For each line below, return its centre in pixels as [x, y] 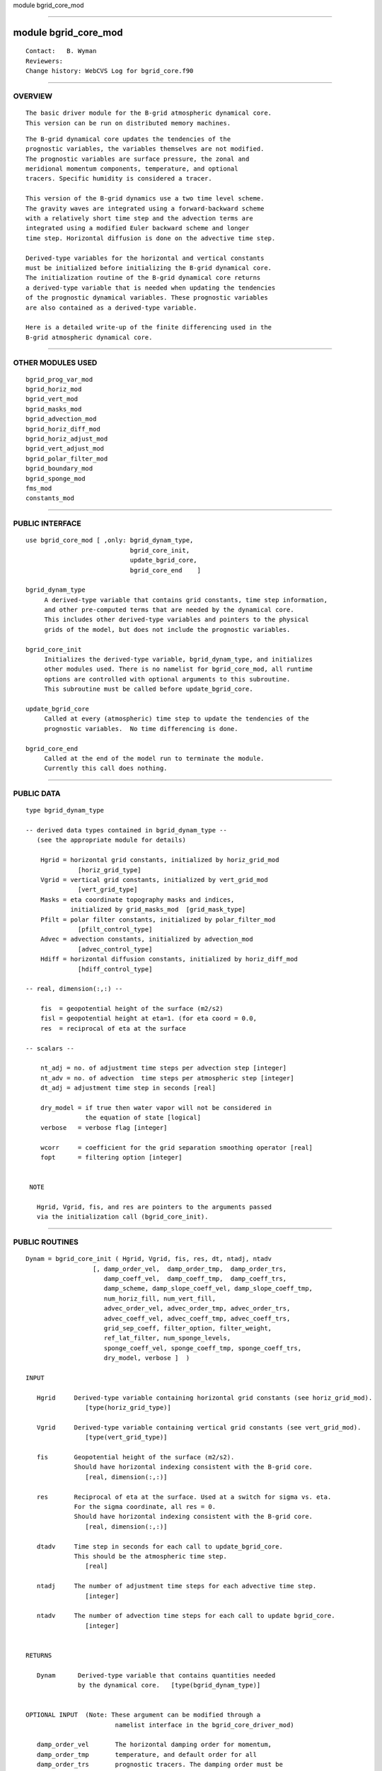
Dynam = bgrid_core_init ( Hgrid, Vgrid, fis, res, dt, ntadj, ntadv [149, 1259]
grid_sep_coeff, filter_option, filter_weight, [188, 1328]
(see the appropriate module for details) [111, 840]
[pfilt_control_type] [115, 929]
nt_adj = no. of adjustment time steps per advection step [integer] [163, 1068]
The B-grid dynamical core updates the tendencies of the [128, 139]
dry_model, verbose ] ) [147, 1358]
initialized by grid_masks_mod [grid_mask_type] [158, 910]
